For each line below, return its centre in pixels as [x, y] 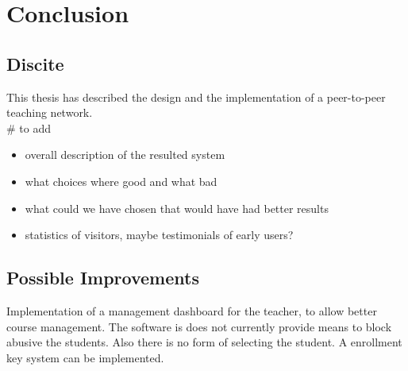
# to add [29, 128]
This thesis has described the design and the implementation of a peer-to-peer [196, 97]
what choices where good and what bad [121, 181]
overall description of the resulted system [125, 155]
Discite [35, 63]
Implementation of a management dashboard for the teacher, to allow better [192, 310]
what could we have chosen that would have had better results [177, 208]
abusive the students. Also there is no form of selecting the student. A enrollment [204, 342]
